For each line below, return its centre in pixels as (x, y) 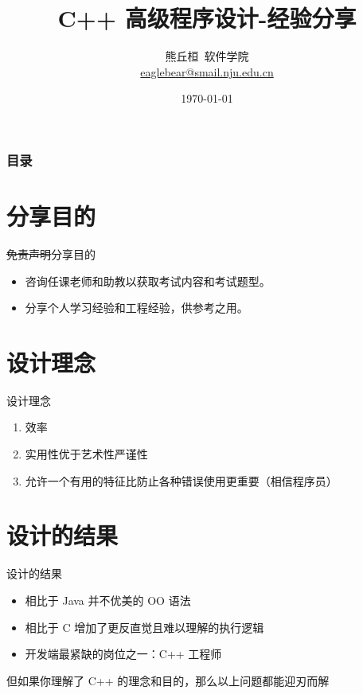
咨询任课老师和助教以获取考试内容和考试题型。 (148, 281)
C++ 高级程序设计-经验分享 (207, 18)
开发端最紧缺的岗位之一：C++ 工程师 (123, 654)
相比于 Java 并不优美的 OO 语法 (108, 600)
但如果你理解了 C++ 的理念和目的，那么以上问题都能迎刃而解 (168, 680)
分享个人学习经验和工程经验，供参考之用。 (137, 308)
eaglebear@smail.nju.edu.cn (207, 71)
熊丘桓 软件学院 (207, 56)
